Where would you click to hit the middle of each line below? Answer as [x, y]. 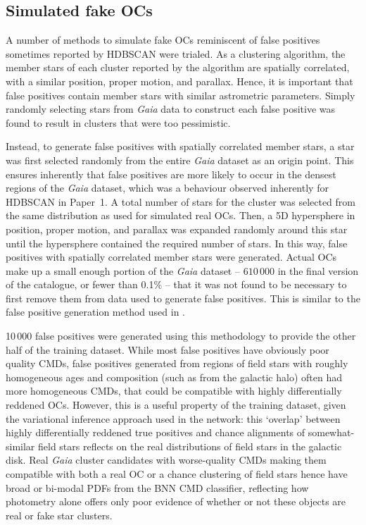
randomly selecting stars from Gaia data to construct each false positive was [170, 109]
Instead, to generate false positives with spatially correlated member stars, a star [180, 146]
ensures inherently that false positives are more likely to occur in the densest [171, 174]
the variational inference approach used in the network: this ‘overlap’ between [173, 418]
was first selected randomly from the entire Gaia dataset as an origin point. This [180, 160]
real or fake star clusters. [59, 515]
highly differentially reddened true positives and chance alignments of [156, 432]
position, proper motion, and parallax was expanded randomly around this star [177, 229]
